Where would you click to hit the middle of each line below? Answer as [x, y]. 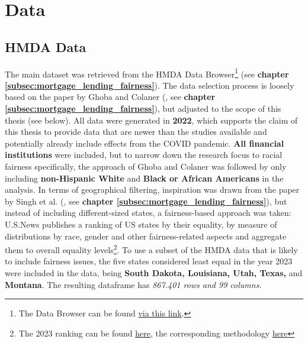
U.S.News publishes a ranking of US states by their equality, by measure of [141, 224]
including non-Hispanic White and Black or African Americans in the [144, 178]
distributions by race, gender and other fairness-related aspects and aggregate [146, 236]
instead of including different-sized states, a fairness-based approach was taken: [148, 213]
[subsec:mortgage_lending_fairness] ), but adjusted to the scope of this [143, 109]
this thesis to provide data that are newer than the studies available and [136, 132]
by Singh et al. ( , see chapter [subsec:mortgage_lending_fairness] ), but [146, 201]
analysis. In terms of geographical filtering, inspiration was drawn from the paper [152, 190]
